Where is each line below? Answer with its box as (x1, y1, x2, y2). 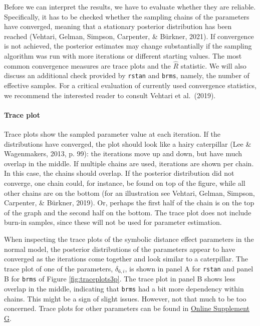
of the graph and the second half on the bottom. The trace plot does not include (4, 207, 251, 217)
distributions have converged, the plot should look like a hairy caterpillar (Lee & (4, 138, 251, 149)
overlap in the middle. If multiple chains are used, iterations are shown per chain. (4, 158, 254, 168)
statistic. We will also (180, 60, 246, 71)
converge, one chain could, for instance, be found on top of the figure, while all (4, 177, 245, 188)
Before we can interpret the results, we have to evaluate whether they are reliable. (4, 2, 256, 12)
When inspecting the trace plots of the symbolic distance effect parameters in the (4, 233, 254, 244)
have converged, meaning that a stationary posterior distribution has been (4, 21, 232, 32)
